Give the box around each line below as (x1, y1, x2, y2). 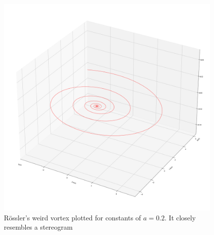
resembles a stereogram (4, 222, 73, 232)
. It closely (164, 212, 196, 222)
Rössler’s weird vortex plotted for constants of (4, 212, 141, 222)
